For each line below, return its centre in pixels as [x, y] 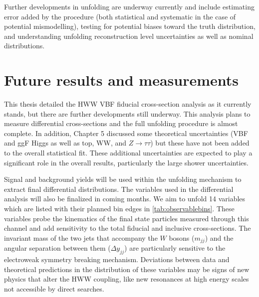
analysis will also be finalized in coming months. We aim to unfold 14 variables [125, 199]
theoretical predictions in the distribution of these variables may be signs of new [127, 269]
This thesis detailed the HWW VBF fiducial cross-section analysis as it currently [128, 104]
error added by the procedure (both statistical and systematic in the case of [120, 16]
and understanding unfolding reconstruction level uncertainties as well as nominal [129, 36]
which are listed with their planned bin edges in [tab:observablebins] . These [119, 209]
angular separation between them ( [57, 248]
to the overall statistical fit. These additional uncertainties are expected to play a [128, 153]
